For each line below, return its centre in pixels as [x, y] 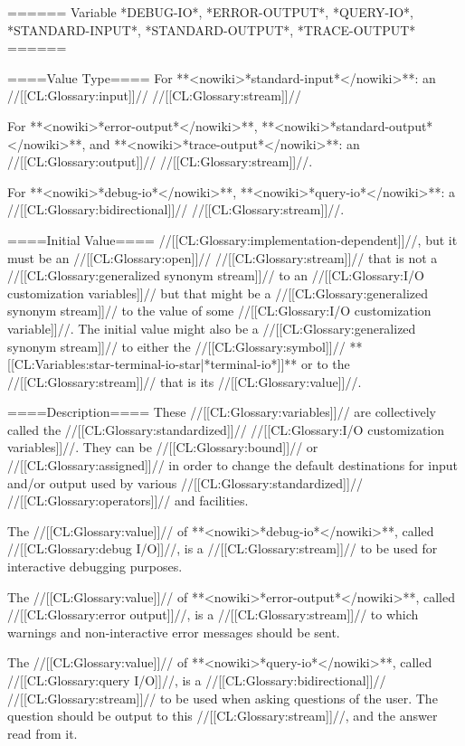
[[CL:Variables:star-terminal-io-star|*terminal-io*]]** [152, 364]
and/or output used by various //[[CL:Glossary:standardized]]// [185, 482]
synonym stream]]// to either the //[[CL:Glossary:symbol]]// [176, 346]
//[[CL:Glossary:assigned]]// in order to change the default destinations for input [232, 465]
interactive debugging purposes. [95, 567]
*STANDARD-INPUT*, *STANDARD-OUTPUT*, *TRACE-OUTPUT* [212, 29]
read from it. [43, 733]
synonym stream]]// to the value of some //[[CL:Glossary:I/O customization [219, 311]
